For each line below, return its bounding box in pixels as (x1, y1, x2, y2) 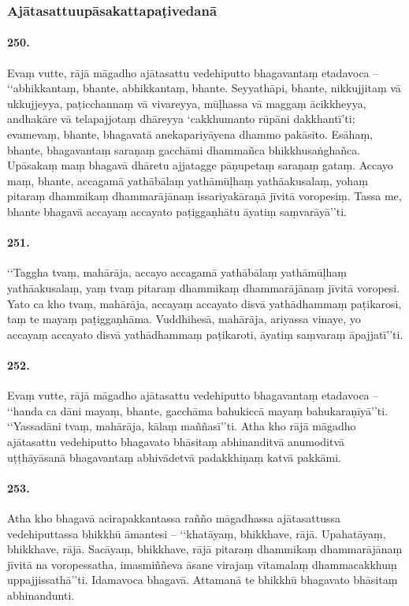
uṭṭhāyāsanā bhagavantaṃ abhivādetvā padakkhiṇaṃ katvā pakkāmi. (7, 448, 342, 465)
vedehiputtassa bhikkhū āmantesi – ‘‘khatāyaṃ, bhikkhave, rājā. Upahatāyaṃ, (7, 525, 386, 541)
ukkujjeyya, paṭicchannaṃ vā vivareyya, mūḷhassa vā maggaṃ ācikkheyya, (7, 95, 366, 111)
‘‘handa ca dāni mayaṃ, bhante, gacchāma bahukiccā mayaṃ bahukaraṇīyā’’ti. (7, 402, 389, 418)
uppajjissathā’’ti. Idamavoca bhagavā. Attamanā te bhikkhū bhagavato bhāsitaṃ (7, 571, 398, 588)
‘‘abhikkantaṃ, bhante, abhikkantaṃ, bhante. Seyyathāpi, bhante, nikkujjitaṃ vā (7, 80, 401, 96)
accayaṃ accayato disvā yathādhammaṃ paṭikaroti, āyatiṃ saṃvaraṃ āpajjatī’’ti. (7, 325, 403, 342)
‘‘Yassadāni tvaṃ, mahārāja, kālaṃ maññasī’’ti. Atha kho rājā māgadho (7, 418, 356, 434)
